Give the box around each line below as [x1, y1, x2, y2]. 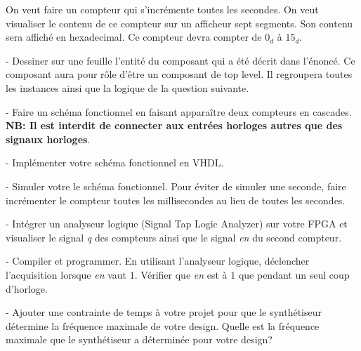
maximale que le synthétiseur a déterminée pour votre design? [6, 332, 273, 347]
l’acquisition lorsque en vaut [6, 267, 127, 282]
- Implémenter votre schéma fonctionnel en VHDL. [6, 155, 224, 170]
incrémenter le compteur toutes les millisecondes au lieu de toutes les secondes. [6, 192, 346, 207]
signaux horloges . [6, 131, 91, 146]
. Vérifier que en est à [134, 267, 228, 282]
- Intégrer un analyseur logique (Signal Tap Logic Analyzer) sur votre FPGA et [6, 216, 348, 231]
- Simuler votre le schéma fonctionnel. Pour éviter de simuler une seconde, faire [6, 178, 346, 193]
